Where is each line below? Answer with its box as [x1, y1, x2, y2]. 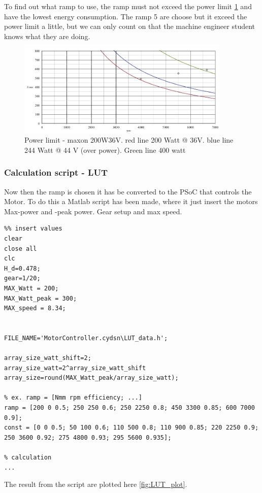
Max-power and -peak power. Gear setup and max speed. [4, 206, 182, 216]
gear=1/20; [4, 275, 41, 282]
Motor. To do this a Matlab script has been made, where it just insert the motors [4, 196, 258, 207]
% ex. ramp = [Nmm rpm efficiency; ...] [4, 394, 143, 402]
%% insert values [4, 225, 62, 233]
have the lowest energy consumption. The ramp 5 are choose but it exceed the [4, 11, 247, 21]
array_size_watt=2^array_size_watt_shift [4, 364, 146, 372]
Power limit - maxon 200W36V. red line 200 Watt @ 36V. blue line [24, 135, 234, 145]
